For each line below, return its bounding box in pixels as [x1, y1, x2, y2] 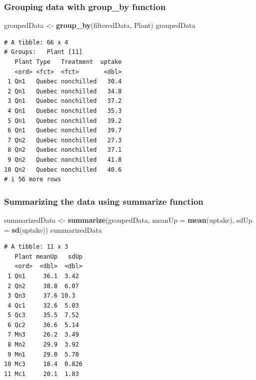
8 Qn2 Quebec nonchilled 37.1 [7, 146, 122, 154]
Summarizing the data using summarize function [4, 195, 204, 207]
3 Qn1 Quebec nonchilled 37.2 [7, 97, 122, 105]
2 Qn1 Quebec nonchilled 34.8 [7, 87, 122, 95]
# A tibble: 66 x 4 [4, 38, 68, 46]
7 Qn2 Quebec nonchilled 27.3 [7, 136, 122, 144]
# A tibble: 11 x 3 [4, 243, 68, 251]
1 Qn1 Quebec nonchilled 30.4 [7, 78, 122, 85]
